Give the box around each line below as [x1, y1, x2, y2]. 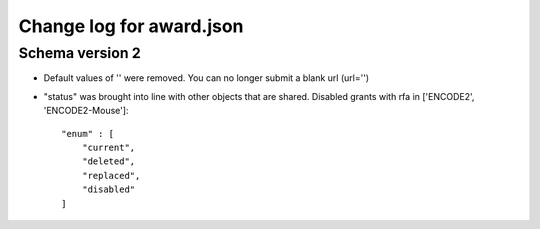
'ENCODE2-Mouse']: [43, 105, 129, 117]
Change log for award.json [18, 15, 244, 37]
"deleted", [81, 156, 136, 167]
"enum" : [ [61, 128, 115, 139]
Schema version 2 [18, 44, 142, 62]
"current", [81, 141, 136, 153]
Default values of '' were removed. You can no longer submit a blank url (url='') [43, 72, 370, 84]
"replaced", [81, 170, 141, 181]
